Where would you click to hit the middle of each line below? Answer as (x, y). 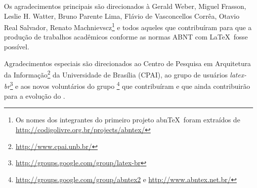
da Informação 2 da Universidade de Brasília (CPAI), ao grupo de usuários (116, 74)
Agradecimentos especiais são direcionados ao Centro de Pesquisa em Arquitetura (128, 63)
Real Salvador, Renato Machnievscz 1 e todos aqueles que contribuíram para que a (128, 26)
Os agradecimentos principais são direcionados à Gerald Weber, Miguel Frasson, (125, 6)
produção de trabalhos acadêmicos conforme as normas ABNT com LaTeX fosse (126, 37)
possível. (17, 47)
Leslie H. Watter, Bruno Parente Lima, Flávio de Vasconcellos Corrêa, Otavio (122, 16)
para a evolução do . (35, 95)
